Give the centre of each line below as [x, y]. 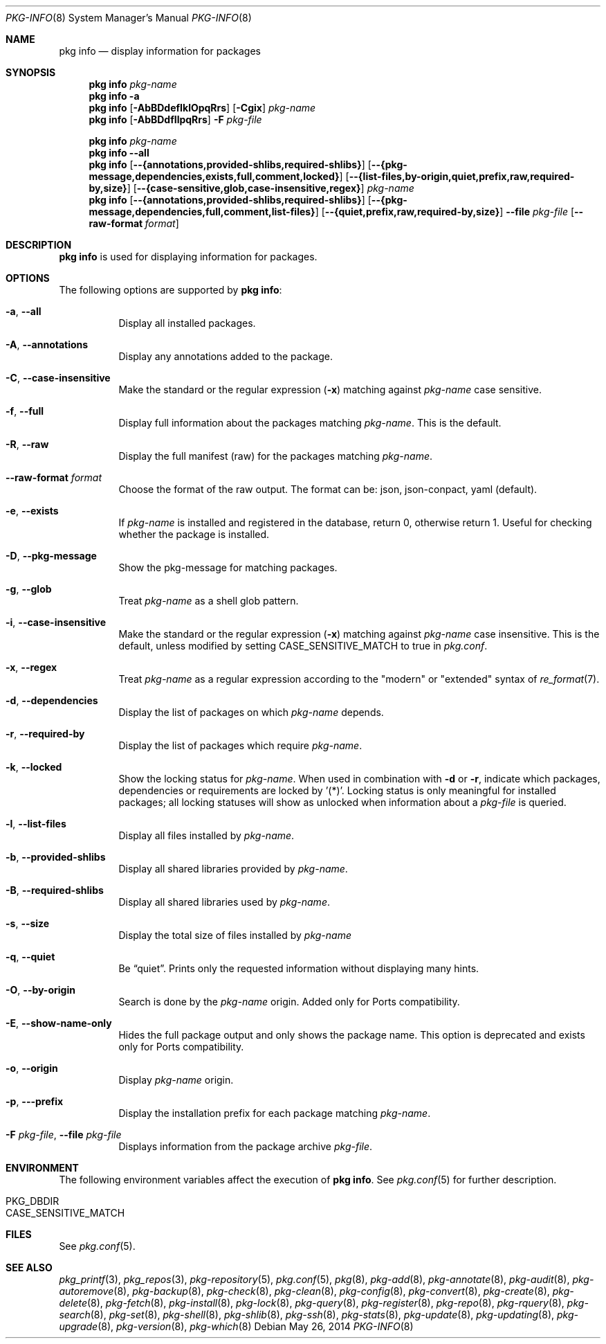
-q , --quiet [30, 957]
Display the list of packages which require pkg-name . [240, 745]
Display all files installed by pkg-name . [206, 835]
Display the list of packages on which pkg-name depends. [251, 712]
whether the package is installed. [194, 534]
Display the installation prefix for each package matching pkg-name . [275, 1113]
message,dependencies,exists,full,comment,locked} [214, 176]
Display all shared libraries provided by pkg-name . [233, 869]
